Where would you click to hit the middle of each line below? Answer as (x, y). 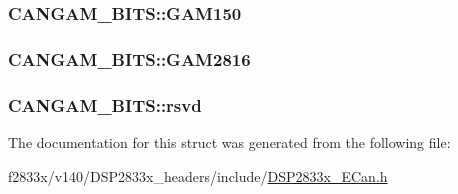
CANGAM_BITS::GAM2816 (129, 58)
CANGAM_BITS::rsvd (105, 104)
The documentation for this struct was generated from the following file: (229, 141)
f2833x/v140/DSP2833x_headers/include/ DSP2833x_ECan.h (198, 175)
